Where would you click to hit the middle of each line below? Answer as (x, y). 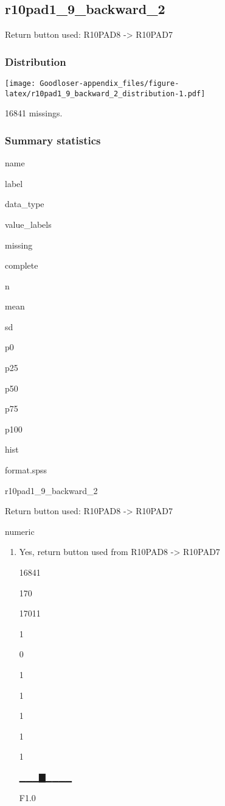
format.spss (26, 470)
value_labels (28, 224)
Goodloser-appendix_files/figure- (109, 84)
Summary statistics (53, 140)
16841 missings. (34, 113)
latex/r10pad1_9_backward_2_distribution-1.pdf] (105, 94)
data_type (25, 204)
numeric (20, 531)
